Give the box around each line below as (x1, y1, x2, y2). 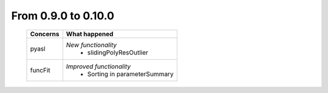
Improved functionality (66, 62, 131, 71)
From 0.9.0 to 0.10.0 (11, 9, 115, 22)
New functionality (66, 40, 117, 49)
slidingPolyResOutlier (87, 48, 149, 57)
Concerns (30, 30, 60, 38)
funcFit (30, 66, 51, 74)
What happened (66, 30, 114, 38)
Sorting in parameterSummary (87, 69, 174, 78)
